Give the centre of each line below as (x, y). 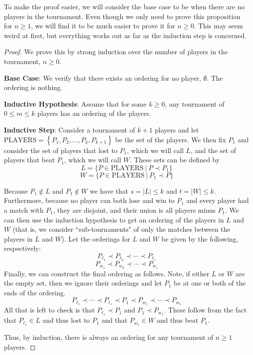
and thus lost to (66, 320)
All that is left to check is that (49, 310)
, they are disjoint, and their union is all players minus (134, 210)
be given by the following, (200, 238)
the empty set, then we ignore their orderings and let (83, 283)
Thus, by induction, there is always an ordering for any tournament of (109, 337)
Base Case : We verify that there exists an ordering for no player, (103, 78)
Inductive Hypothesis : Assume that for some (75, 103)
